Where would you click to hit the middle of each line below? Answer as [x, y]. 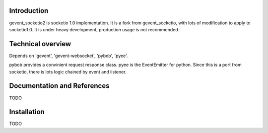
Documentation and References [59, 86]
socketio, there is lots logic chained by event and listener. [68, 71]
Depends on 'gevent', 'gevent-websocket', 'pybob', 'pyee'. [69, 56]
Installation [27, 112]
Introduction [29, 11]
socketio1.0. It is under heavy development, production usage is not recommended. [94, 29]
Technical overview [40, 44]
